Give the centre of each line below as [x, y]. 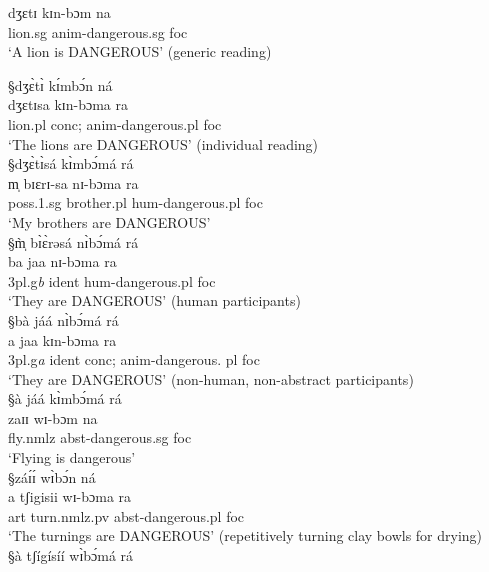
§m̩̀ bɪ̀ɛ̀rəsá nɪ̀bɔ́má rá [73, 241]
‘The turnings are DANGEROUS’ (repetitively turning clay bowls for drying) [245, 535]
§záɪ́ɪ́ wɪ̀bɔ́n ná [52, 476]
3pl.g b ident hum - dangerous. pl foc [112, 280]
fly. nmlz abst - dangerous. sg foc [100, 437]
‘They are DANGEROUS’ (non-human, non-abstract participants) [211, 378]
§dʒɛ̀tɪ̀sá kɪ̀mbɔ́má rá [71, 163]
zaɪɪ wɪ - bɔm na [53, 417]
